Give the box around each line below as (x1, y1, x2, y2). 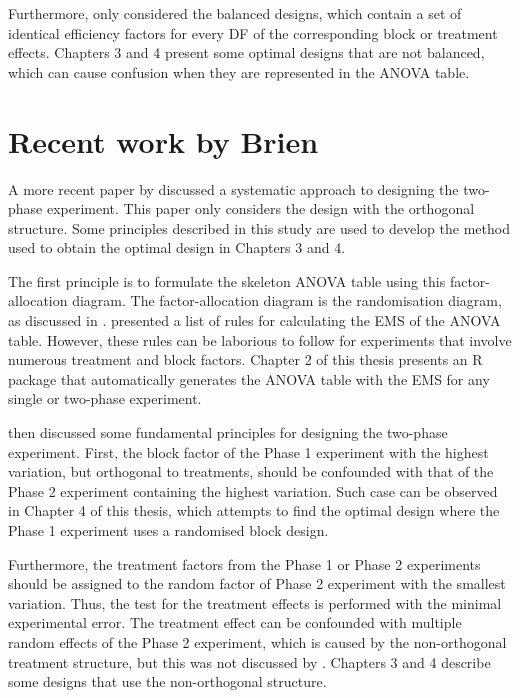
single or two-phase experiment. (8, 388, 202, 409)
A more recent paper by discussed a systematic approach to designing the (8, 178, 459, 199)
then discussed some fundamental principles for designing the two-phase (8, 422, 448, 443)
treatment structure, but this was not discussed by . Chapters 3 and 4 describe (8, 651, 491, 672)
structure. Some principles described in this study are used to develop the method (8, 217, 510, 238)
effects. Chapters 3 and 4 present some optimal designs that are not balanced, (8, 42, 485, 63)
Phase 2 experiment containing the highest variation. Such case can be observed (8, 480, 498, 501)
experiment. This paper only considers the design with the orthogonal (46, 198, 475, 219)
